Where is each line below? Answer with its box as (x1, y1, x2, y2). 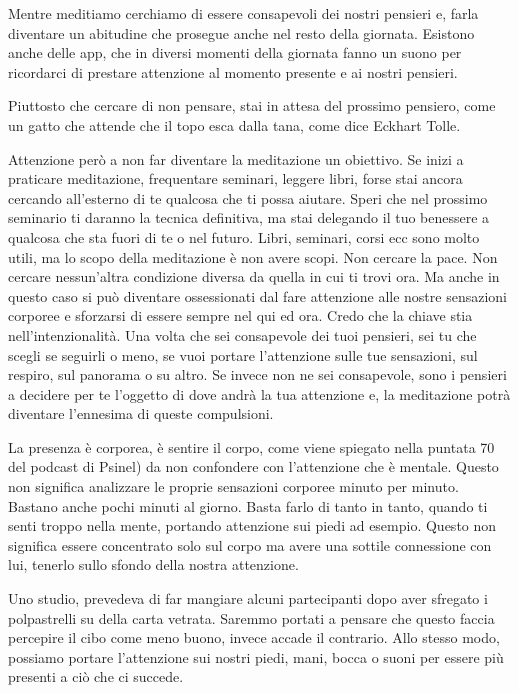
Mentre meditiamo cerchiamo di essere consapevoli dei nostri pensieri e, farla (8, 3, 479, 23)
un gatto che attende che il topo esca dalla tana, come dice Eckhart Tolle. (8, 114, 461, 135)
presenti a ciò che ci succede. (8, 666, 184, 687)
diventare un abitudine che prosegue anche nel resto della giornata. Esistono (8, 22, 475, 43)
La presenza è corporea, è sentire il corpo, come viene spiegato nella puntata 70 (8, 436, 495, 457)
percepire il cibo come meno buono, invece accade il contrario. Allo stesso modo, (8, 627, 500, 648)
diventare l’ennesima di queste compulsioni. (8, 403, 274, 424)
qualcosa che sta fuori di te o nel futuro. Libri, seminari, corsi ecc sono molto (8, 226, 480, 247)
